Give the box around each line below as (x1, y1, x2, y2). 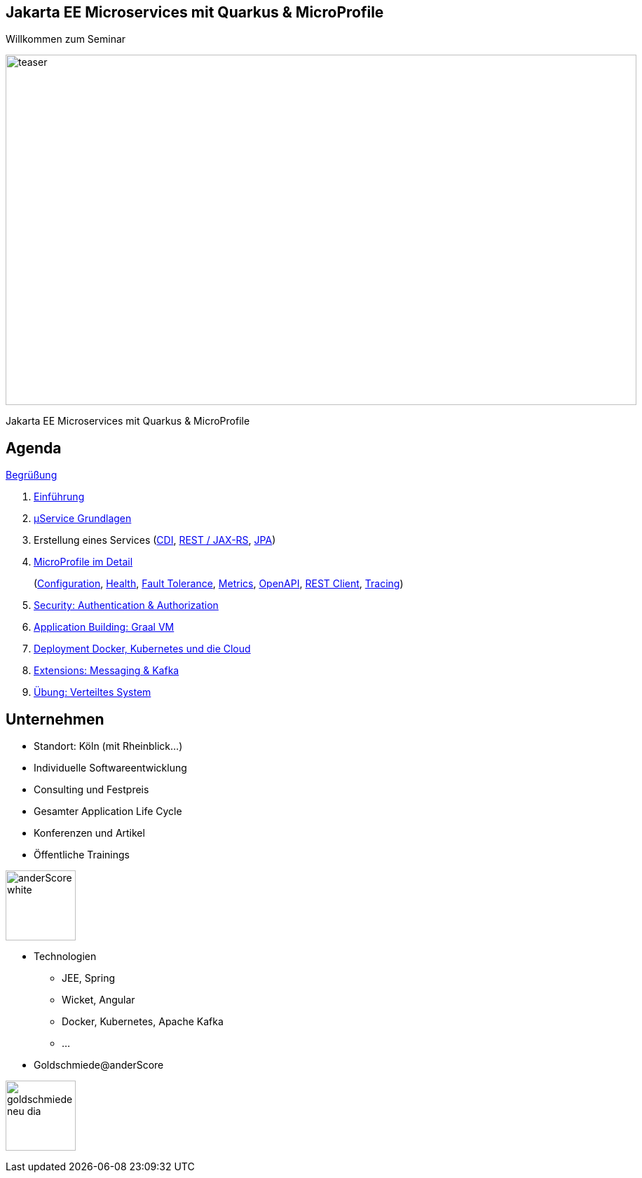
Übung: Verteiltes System (34, 686, 151, 699)
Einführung (34, 491, 85, 503)
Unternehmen (6, 710, 104, 728)
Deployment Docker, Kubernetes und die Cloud (34, 643, 251, 655)
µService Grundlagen (34, 512, 132, 525)
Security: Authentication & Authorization (34, 599, 219, 612)
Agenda (6, 439, 62, 457)
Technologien (34, 950, 97, 963)
